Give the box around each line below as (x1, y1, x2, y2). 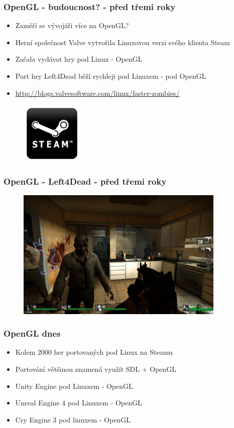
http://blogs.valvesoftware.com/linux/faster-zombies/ (15, 87, 180, 98)
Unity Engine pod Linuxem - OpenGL (15, 380, 133, 391)
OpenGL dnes (4, 327, 61, 340)
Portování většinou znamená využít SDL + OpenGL (15, 363, 177, 374)
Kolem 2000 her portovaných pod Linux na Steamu (15, 347, 173, 357)
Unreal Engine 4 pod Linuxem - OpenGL (15, 397, 142, 408)
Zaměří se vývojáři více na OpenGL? (15, 20, 129, 31)
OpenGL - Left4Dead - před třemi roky (4, 175, 167, 188)
